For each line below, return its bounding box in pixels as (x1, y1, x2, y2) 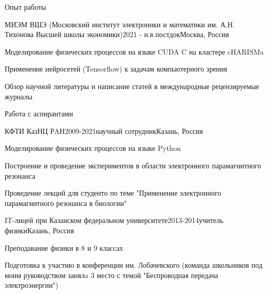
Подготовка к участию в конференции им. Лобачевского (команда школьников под (5, 260, 263, 270)
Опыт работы (5, 2, 46, 12)
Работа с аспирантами (5, 108, 73, 119)
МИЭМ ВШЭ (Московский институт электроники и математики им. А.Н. (5, 19, 235, 29)
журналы (5, 91, 32, 101)
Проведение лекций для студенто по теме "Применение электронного (5, 187, 221, 198)
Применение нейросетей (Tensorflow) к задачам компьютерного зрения (5, 63, 227, 74)
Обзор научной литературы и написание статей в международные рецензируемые (5, 80, 259, 91)
